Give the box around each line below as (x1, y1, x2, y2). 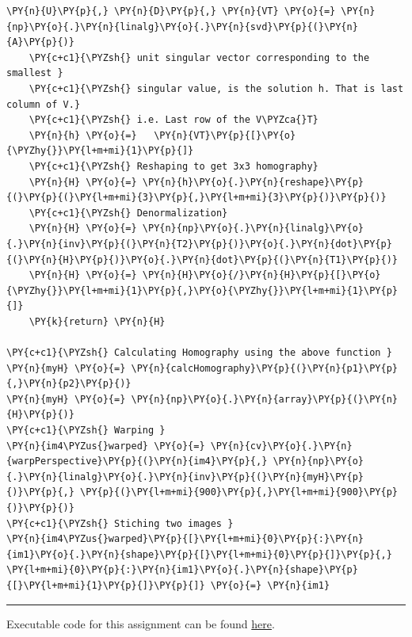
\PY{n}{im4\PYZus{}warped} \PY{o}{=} (6, 440, 205, 452)
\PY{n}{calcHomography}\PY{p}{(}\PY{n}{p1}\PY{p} (131, 362, 398, 374)
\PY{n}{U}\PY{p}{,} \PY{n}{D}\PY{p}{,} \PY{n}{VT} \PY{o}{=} (6, 6, 336, 17)
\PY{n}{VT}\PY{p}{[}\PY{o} (154, 129, 296, 141)
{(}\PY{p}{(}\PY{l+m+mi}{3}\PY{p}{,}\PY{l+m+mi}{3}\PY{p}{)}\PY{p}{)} (6, 192, 387, 204)
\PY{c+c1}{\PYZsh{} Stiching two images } (6, 517, 234, 529)
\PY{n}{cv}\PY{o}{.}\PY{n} (210, 440, 353, 452)
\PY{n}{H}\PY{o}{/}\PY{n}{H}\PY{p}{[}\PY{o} (142, 269, 381, 281)
